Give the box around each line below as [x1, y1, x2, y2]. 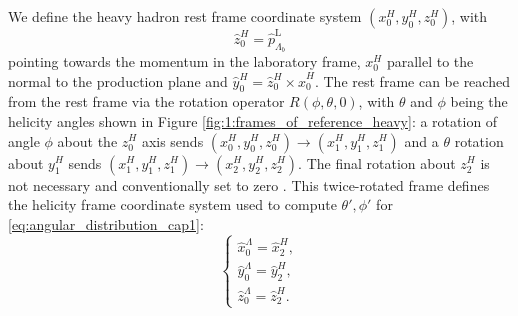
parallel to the [386, 50, 474, 71]
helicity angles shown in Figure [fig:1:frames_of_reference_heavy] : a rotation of [8, 110, 498, 131]
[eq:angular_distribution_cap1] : [8, 213, 204, 234]
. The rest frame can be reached [314, 70, 510, 91]
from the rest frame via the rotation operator [8, 91, 285, 112]
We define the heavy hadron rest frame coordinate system [8, 6, 362, 26]
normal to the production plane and [8, 70, 228, 91]
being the [450, 91, 508, 112]
